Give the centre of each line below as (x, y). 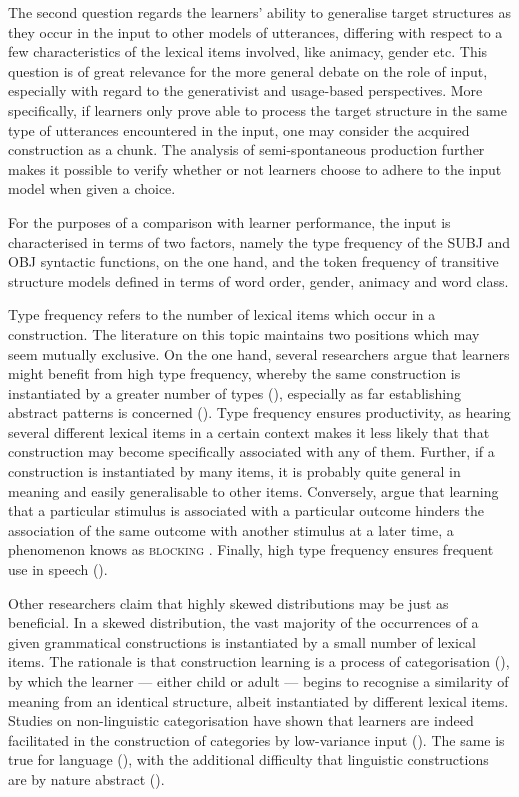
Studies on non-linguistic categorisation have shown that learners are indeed (241, 720)
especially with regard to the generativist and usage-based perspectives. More (245, 90)
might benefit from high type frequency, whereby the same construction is (234, 373)
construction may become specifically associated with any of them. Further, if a (251, 451)
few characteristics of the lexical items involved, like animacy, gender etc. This (248, 51)
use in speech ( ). (58, 569)
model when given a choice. (92, 188)
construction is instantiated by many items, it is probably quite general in (234, 471)
